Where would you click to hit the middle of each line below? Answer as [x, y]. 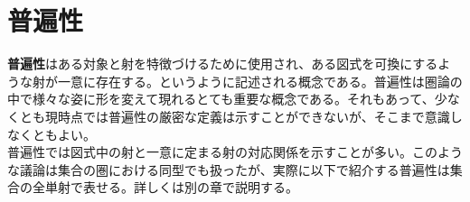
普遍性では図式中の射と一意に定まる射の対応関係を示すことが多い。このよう [235, 152]
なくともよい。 [52, 134]
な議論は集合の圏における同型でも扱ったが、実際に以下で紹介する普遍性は [229, 169]
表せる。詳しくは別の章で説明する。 [190, 187]
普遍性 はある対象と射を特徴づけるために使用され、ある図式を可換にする [223, 64]
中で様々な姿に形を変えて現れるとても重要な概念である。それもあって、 [221, 99]
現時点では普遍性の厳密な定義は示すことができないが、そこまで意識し [254, 116]
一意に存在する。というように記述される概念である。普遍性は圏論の [260, 81]
